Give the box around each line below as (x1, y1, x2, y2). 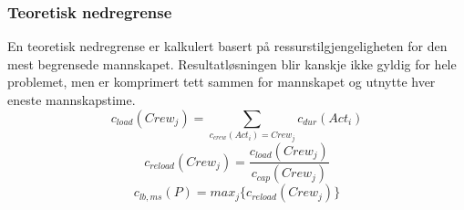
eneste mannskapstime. (7, 90, 136, 109)
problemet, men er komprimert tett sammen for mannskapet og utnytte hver (7, 72, 436, 91)
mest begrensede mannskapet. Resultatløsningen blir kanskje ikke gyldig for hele (7, 54, 457, 73)
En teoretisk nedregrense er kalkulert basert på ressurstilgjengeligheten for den (7, 37, 448, 56)
